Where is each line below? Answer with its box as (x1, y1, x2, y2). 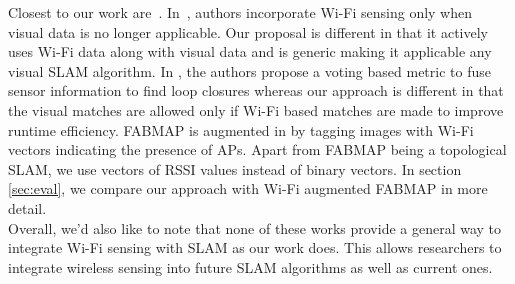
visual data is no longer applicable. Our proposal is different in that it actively (8, 21, 489, 42)
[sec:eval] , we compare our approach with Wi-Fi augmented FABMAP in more (8, 178, 488, 199)
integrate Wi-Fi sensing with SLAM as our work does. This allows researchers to (8, 237, 502, 258)
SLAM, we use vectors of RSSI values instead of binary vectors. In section (8, 158, 462, 179)
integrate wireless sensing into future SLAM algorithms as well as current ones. (8, 256, 493, 277)
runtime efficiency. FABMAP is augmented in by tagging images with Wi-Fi (8, 119, 474, 140)
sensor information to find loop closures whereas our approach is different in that (8, 80, 504, 101)
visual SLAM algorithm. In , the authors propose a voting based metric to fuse (8, 60, 491, 81)
